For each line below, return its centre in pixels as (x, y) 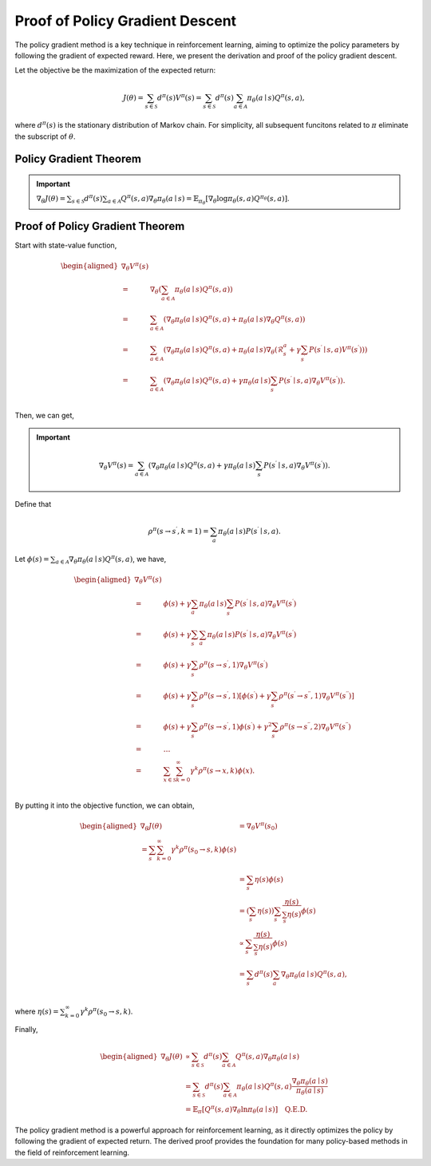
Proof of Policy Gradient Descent (126, 21)
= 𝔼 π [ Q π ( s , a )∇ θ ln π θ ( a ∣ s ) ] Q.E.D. (246, 1109)
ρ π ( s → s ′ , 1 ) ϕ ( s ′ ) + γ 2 (235, 726)
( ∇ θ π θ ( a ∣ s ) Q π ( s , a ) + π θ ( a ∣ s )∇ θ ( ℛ (223, 350)
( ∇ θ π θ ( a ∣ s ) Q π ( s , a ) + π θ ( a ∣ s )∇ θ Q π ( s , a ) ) (234, 320)
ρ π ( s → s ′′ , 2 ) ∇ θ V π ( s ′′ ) (315, 727)
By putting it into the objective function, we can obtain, (105, 805)
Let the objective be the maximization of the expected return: (115, 70)
